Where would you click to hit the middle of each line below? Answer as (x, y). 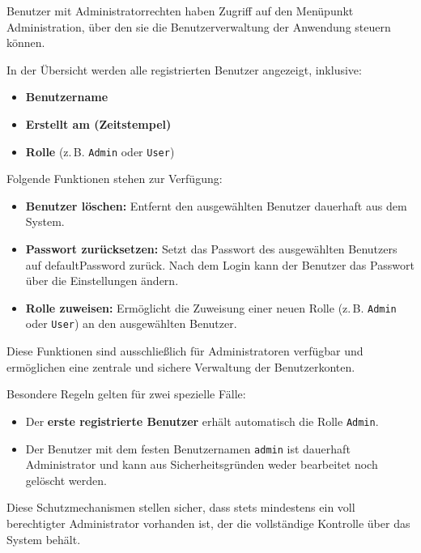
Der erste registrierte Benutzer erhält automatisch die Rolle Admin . (202, 421)
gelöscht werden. (66, 480)
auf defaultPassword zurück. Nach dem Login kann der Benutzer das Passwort (220, 264)
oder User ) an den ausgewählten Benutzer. (131, 323)
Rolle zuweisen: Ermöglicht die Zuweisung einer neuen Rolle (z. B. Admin (211, 307)
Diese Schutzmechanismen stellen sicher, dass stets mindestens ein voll (181, 507)
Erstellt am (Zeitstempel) (98, 123)
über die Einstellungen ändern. (102, 281)
